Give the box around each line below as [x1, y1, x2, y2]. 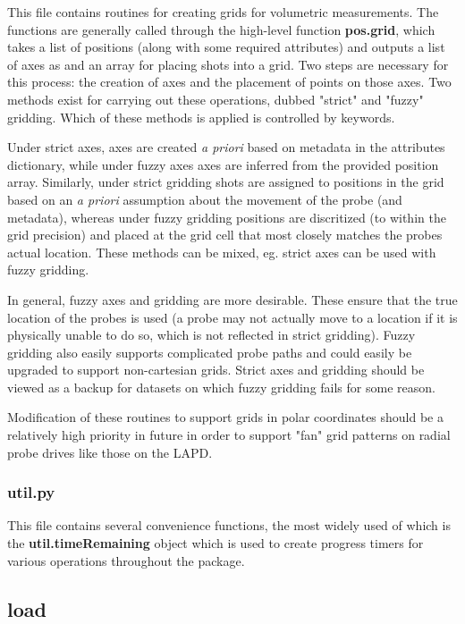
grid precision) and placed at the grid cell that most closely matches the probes [7, 225, 443, 244]
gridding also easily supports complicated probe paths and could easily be [7, 342, 412, 361]
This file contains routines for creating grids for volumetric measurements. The [7, 3, 439, 21]
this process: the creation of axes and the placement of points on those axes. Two [7, 72, 452, 91]
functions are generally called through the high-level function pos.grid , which [7, 20, 435, 38]
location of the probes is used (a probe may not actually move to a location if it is [7, 308, 458, 326]
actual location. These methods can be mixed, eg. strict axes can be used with [7, 242, 436, 261]
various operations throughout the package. [7, 551, 245, 569]
